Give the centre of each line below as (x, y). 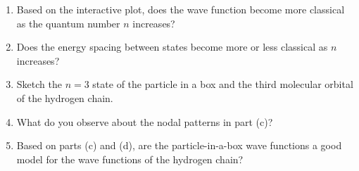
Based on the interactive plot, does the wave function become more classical (181, 9)
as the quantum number (68, 23)
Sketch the (39, 84)
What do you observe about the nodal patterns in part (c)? (145, 121)
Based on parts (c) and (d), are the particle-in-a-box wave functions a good (179, 145)
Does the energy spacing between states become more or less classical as (172, 47)
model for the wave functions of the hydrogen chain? (130, 159)
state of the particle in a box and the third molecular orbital (223, 84)
